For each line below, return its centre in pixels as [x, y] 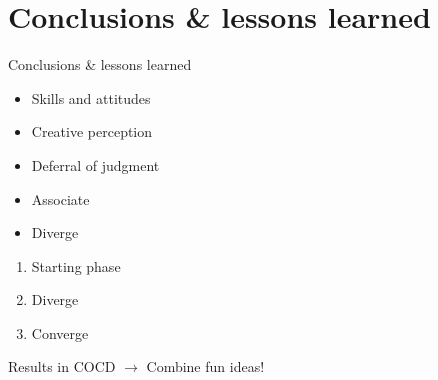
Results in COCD [62, 366]
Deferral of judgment [95, 164]
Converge [60, 332]
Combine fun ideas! [205, 366]
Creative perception [92, 131]
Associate [60, 198]
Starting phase [76, 265]
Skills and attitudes [91, 97]
